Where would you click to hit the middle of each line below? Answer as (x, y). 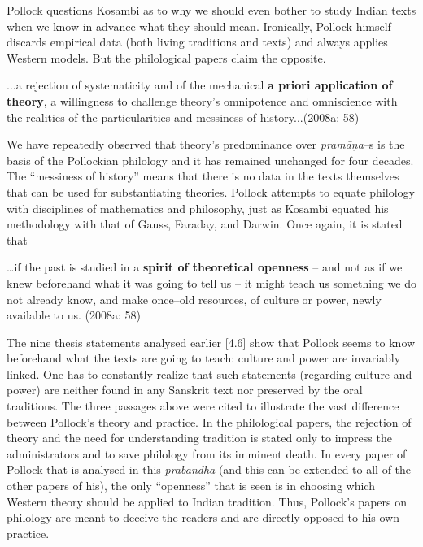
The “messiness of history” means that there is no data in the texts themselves (203, 176)
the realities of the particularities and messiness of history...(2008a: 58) (183, 117)
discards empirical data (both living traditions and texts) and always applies (197, 42)
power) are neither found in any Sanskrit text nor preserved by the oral (185, 390)
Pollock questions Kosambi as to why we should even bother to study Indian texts (211, 10)
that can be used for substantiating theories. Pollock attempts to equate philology (211, 191)
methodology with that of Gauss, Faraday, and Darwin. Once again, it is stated (205, 224)
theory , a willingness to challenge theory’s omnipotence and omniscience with (202, 100)
